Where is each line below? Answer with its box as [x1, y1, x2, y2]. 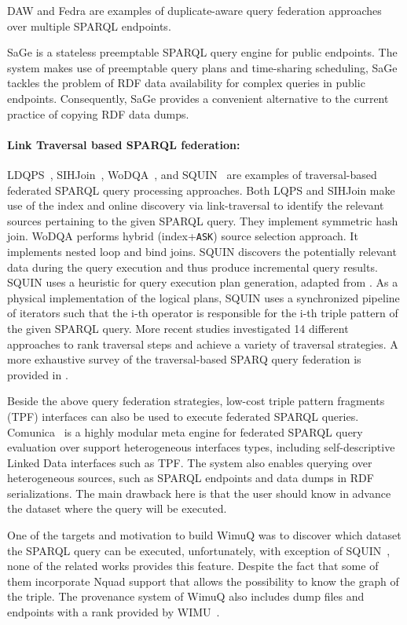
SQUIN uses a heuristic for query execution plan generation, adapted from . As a [7, 274, 398, 291]
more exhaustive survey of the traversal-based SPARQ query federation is [7, 351, 361, 367]
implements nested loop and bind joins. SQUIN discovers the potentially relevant [7, 243, 397, 259]
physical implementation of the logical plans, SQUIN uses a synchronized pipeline [7, 289, 400, 305]
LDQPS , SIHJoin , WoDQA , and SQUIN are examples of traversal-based [7, 166, 377, 182]
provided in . [7, 366, 68, 382]
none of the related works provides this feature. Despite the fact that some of [7, 557, 379, 574]
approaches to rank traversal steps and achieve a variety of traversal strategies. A [7, 335, 398, 352]
